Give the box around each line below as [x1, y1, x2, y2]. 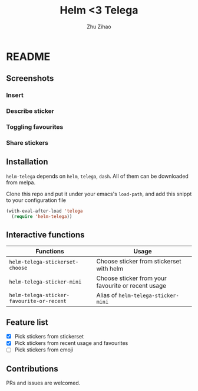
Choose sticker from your [96, 274, 167, 282]
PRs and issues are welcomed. [6, 379, 81, 387]
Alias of [96, 291, 117, 299]
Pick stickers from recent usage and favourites [14, 340, 128, 347]
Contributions [6, 364, 58, 374]
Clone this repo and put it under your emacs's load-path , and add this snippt [6, 190, 192, 197]
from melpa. [6, 178, 36, 186]
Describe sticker [6, 107, 55, 115]
